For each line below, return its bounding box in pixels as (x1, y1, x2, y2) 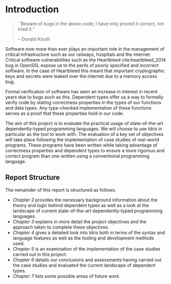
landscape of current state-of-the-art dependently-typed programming (12, 208, 163, 214)
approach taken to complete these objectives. (12, 224, 109, 230)
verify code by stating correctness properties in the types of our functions (5, 99, 162, 106)
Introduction (5, 4, 59, 15)
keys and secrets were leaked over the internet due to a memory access (5, 73, 157, 79)
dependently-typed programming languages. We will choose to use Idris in (5, 126, 162, 132)
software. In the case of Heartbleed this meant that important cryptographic (5, 68, 165, 74)
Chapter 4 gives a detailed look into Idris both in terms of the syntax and (12, 229, 165, 235)
